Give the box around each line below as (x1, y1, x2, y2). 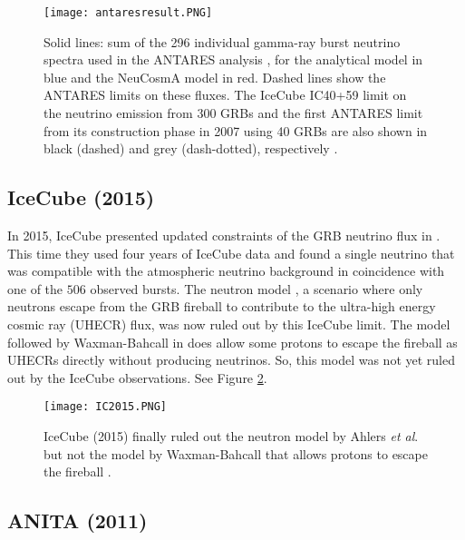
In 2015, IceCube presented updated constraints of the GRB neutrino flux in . (7, 226, 441, 245)
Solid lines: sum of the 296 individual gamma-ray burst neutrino (44, 32, 401, 51)
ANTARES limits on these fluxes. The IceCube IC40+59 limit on (44, 85, 407, 104)
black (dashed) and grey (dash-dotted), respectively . (44, 139, 338, 158)
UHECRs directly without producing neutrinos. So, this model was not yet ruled (7, 350, 456, 369)
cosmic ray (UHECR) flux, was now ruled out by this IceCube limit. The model (7, 314, 450, 333)
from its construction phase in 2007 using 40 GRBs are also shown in (44, 121, 428, 140)
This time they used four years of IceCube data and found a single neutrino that (7, 243, 455, 262)
